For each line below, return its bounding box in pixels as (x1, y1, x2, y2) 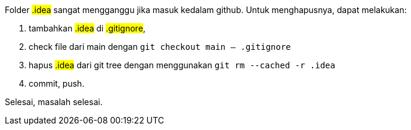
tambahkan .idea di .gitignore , (29, 23, 146, 33)
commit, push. (29, 78, 85, 88)
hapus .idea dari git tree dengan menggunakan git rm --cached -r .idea (29, 60, 335, 70)
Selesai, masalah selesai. (5, 97, 103, 107)
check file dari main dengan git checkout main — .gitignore (29, 42, 291, 52)
